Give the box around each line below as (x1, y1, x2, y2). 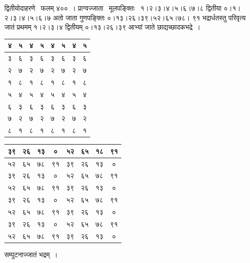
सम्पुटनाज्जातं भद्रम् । (4, 249, 58, 259)
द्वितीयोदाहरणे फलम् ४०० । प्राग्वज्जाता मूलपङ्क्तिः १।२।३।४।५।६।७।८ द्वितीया (4, 3, 222, 13)
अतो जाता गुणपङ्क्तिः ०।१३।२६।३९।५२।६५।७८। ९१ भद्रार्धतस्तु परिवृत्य (53, 12, 246, 22)
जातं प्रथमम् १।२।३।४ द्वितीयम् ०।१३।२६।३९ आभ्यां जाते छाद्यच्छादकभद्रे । (4, 22, 200, 32)
